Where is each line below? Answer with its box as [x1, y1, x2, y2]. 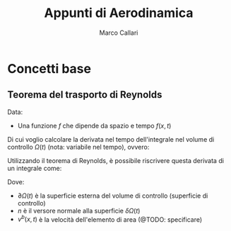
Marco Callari [99, 28, 138, 37]
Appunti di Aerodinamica [44, 5, 194, 21]
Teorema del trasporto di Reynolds [7, 89, 162, 101]
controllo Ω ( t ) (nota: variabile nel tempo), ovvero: [7, 142, 150, 151]
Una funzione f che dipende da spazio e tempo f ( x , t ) [17, 121, 172, 130]
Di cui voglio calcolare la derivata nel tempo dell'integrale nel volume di [7, 135, 215, 143]
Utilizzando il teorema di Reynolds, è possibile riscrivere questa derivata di [7, 156, 225, 164]
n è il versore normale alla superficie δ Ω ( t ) [17, 206, 141, 215]
